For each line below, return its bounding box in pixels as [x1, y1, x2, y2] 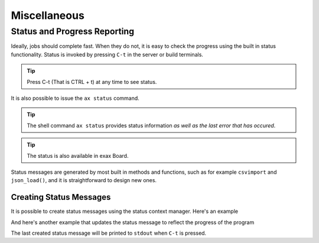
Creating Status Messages [11, 192, 111, 202]
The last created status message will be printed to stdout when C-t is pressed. [11, 229, 207, 236]
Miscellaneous [11, 9, 85, 22]
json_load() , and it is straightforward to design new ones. [11, 177, 157, 184]
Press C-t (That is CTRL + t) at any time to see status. [27, 78, 157, 85]
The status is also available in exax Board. [27, 152, 129, 159]
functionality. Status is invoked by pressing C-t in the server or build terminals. [11, 51, 204, 58]
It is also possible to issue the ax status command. [11, 95, 140, 102]
